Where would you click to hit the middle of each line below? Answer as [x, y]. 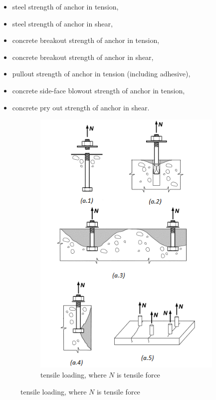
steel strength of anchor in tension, [65, 6]
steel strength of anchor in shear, [62, 23]
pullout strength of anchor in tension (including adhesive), [101, 74]
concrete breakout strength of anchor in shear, [83, 57]
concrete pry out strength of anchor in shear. [81, 107]
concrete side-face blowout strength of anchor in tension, [99, 90]
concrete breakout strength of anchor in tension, [86, 40]
